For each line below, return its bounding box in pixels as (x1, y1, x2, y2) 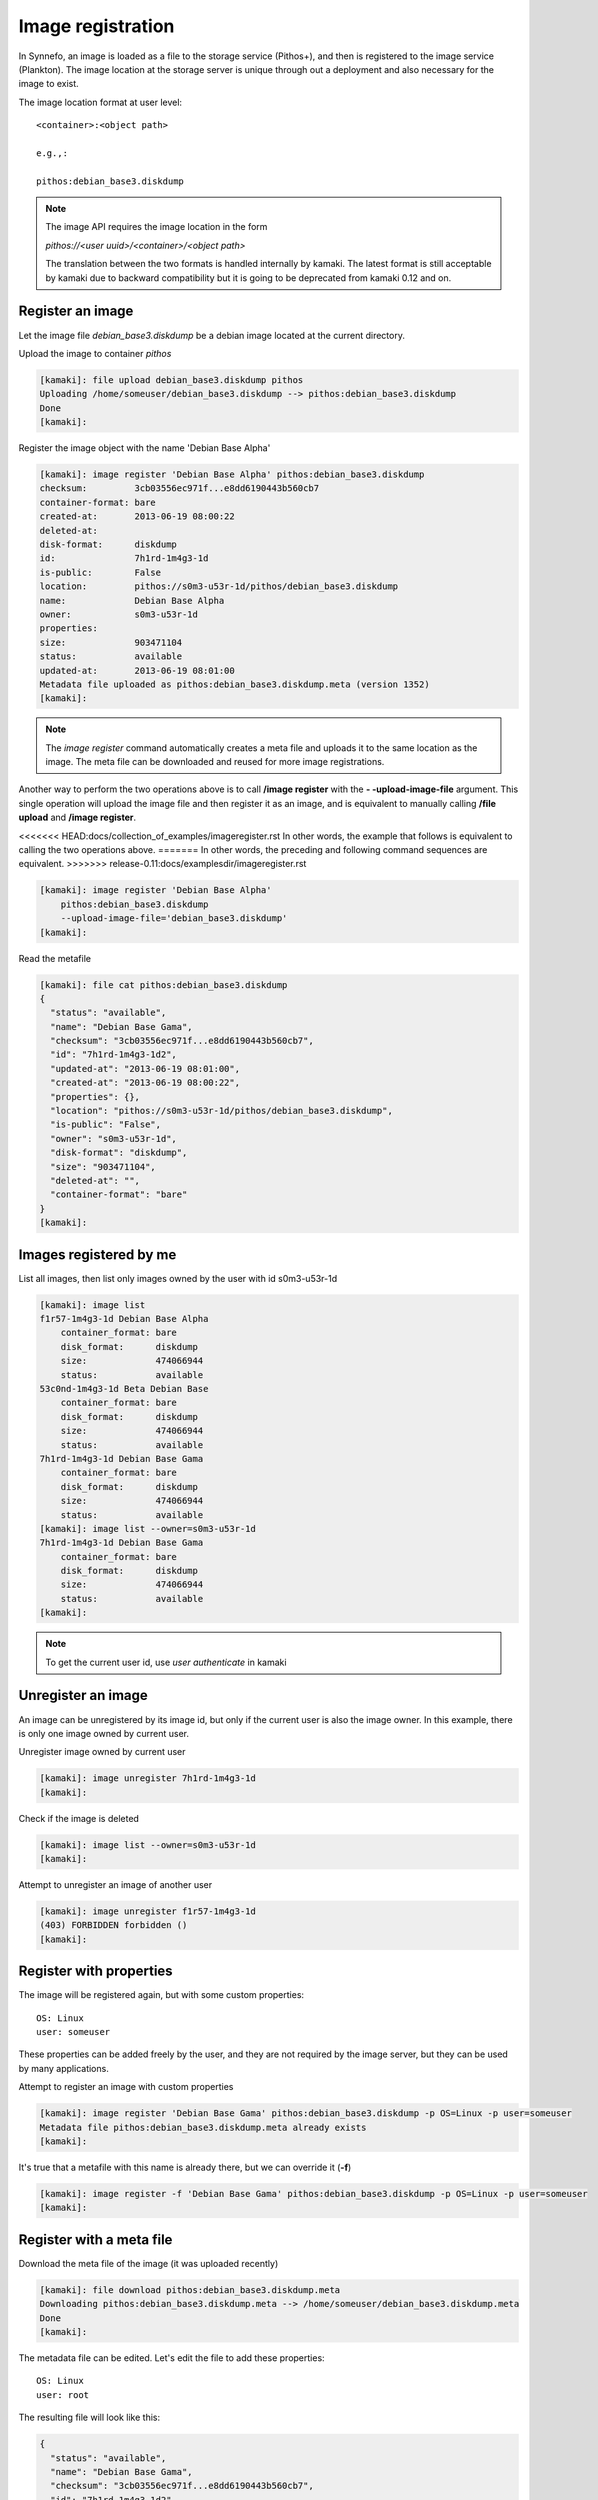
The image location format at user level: (18, 96, 183, 108)
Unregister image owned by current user (18, 1746, 186, 1758)
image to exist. (18, 78, 79, 90)
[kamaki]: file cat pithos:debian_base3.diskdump (39, 979, 288, 990)
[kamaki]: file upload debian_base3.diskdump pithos (39, 374, 304, 385)
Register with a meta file (18, 2231, 173, 2248)
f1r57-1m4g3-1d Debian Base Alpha (39, 1313, 209, 1325)
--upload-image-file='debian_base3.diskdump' (60, 913, 288, 924)
